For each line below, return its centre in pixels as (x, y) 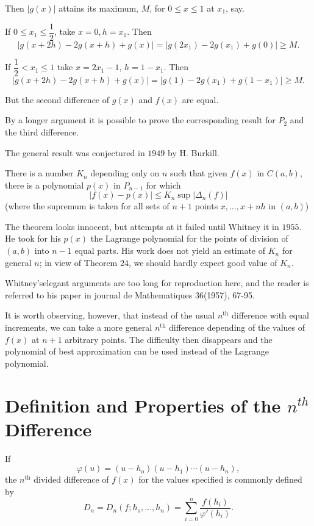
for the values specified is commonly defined (220, 479)
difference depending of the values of (237, 327)
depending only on (125, 173)
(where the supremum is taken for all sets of (87, 206)
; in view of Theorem (78, 262)
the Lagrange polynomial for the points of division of (189, 238)
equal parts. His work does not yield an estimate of (170, 250)
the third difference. (42, 131)
